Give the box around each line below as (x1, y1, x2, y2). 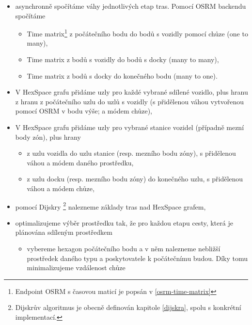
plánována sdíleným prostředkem (15, 227, 112, 237)
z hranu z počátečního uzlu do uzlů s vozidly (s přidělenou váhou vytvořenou (15, 96, 244, 106)
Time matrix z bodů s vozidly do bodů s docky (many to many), (27, 54, 219, 65)
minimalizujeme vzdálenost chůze (27, 262, 126, 273)
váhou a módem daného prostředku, (27, 157, 134, 167)
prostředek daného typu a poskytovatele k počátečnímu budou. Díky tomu (27, 253, 248, 263)
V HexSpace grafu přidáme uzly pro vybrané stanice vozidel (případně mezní (15, 122, 244, 132)
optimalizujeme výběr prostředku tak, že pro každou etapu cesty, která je (15, 217, 233, 227)
